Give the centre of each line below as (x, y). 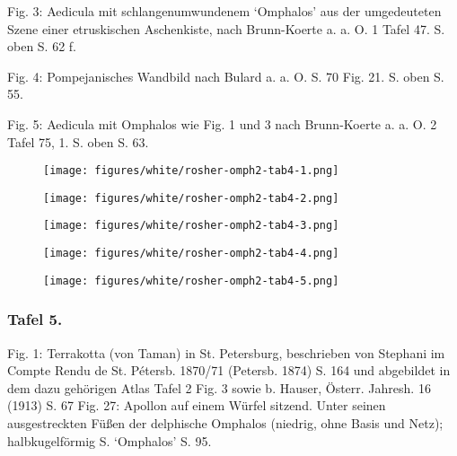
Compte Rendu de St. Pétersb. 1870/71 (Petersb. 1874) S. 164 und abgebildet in (229, 370)
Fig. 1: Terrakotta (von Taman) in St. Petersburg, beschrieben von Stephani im (226, 352)
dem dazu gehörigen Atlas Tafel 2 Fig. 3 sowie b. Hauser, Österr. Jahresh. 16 (219, 387)
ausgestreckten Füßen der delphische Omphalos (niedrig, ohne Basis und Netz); (225, 423)
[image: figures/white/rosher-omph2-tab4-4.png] (191, 254)
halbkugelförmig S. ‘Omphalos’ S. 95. (110, 440)
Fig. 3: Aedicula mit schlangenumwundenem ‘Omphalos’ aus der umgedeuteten (224, 11)
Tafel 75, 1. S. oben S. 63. (78, 141)
